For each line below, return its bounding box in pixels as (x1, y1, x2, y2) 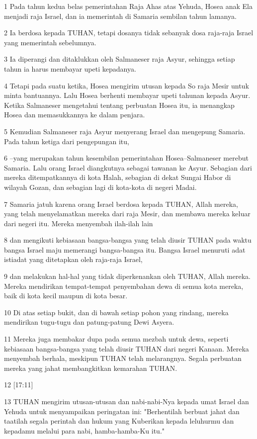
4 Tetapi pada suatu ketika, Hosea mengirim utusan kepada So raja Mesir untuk (4, 80, 249, 90)
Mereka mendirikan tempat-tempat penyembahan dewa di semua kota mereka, (4, 280, 244, 291)
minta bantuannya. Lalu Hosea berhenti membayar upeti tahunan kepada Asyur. (4, 90, 251, 100)
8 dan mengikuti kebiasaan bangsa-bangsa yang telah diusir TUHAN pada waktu (4, 235, 252, 245)
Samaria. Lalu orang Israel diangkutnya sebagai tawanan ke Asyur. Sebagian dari (4, 162, 252, 173)
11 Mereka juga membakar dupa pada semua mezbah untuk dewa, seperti (4, 334, 229, 344)
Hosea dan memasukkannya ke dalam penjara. (4, 109, 145, 120)
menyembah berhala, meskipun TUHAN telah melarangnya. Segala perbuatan (4, 353, 242, 363)
